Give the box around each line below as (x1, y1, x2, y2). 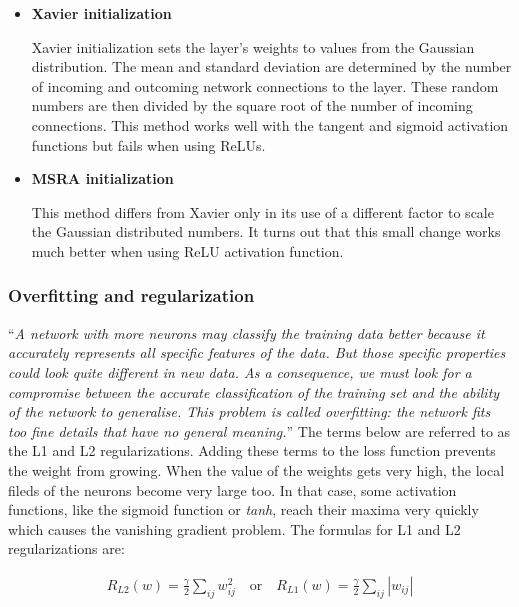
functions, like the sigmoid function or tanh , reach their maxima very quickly (8, 499, 479, 520)
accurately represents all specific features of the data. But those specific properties (8, 342, 506, 363)
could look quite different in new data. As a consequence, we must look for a (8, 361, 472, 382)
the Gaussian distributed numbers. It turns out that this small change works (31, 221, 501, 242)
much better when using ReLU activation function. (31, 240, 344, 261)
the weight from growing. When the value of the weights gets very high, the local (8, 459, 505, 480)
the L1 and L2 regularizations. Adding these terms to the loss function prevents (8, 440, 496, 461)
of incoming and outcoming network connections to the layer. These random (31, 75, 499, 96)
